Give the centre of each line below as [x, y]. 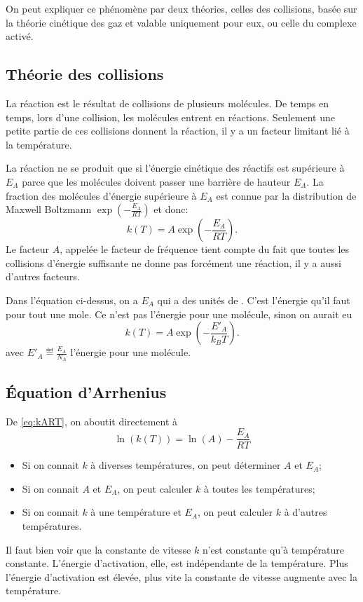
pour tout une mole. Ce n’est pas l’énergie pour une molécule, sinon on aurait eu [179, 314]
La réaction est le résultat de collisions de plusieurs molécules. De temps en [167, 103]
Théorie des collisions [85, 74]
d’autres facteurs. [43, 276]
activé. [20, 36]
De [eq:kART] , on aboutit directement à [92, 421]
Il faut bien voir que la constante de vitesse [98, 549]
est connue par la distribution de [286, 195]
